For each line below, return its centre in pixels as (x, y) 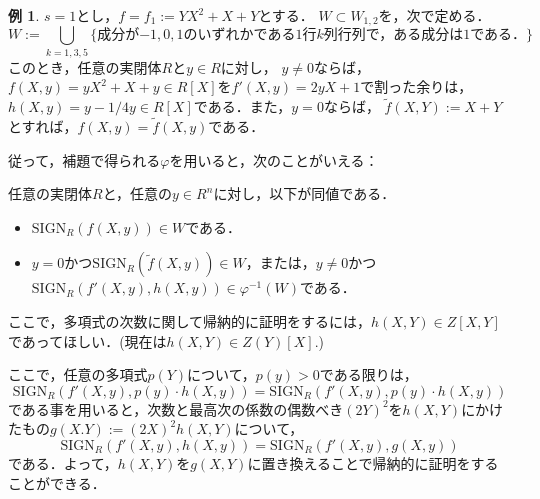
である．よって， (63, 462)
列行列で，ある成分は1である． (425, 35)
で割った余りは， (416, 86)
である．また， (242, 106)
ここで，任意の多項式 (78, 374)
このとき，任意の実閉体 (85, 66)
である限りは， (368, 374)
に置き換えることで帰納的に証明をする (373, 462)
